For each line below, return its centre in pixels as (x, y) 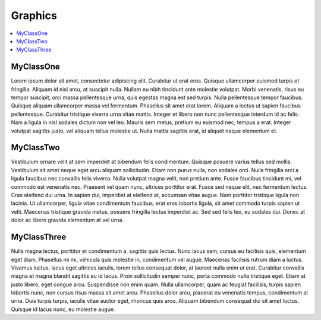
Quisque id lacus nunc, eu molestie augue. (63, 309)
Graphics (34, 15)
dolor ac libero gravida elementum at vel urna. (67, 220)
